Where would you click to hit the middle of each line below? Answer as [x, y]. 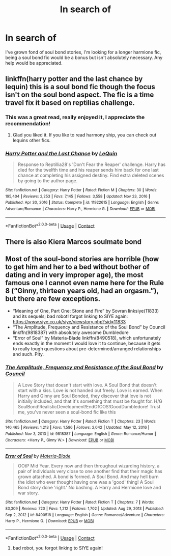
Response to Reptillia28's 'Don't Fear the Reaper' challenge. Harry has [92, 164]
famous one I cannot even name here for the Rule [85, 283]
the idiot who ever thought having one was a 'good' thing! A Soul [85, 482]
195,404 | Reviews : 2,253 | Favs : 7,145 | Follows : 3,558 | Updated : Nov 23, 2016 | [78, 196]
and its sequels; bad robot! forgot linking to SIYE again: [70, 316]
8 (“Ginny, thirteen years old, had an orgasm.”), [82, 290]
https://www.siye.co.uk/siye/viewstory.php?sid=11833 [69, 322]
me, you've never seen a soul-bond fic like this [67, 412]
